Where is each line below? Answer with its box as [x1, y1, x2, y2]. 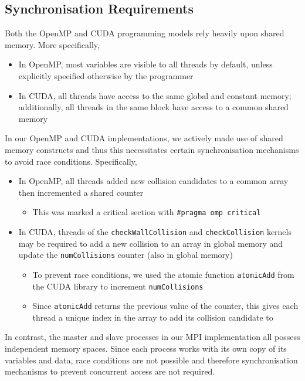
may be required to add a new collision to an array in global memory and [18, 237, 283, 249]
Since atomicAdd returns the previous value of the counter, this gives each [32, 300, 299, 312]
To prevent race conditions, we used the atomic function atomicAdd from [32, 268, 294, 280]
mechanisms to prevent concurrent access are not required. [5, 365, 215, 377]
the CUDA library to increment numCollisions [32, 280, 204, 292]
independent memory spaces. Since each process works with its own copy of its [5, 342, 287, 355]
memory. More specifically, [5, 38, 100, 50]
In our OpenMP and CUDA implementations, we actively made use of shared [5, 132, 283, 144]
